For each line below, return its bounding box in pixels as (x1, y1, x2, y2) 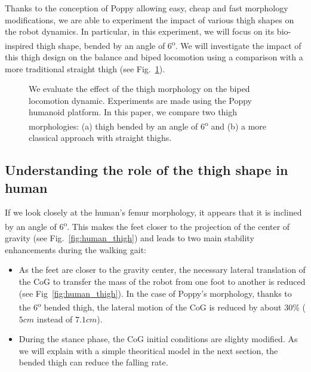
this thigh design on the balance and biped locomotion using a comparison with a (5, 51, 303, 63)
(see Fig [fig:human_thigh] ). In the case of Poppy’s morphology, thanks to (19, 287, 292, 299)
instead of (36, 312, 73, 325)
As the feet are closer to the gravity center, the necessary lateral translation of (19, 263, 306, 276)
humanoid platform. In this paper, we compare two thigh (29, 106, 238, 118)
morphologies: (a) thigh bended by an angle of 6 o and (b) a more (29, 118, 267, 132)
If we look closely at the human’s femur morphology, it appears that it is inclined (5, 206, 302, 219)
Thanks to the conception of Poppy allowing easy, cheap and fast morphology (5, 2, 288, 14)
